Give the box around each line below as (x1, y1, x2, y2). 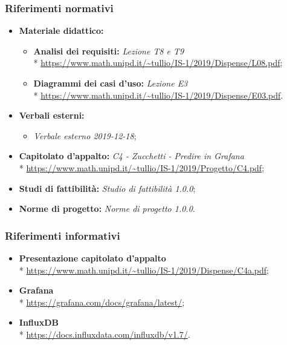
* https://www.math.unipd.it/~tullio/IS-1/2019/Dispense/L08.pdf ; (33, 56, 283, 69)
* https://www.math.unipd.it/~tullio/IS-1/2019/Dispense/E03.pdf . (33, 88, 283, 101)
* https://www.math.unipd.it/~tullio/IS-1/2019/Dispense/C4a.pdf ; (19, 263, 269, 276)
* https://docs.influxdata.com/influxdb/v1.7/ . (19, 327, 190, 340)
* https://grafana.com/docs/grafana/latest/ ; (19, 295, 185, 308)
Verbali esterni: (19, 109, 85, 122)
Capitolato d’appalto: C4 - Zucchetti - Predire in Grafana (19, 149, 244, 162)
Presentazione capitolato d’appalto (19, 251, 166, 264)
